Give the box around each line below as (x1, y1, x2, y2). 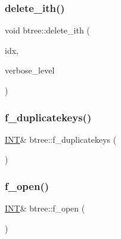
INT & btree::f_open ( (5, 202, 85, 215)
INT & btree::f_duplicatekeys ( (5, 133, 117, 145)
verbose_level (5, 64, 55, 76)
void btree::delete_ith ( (5, 24, 90, 36)
